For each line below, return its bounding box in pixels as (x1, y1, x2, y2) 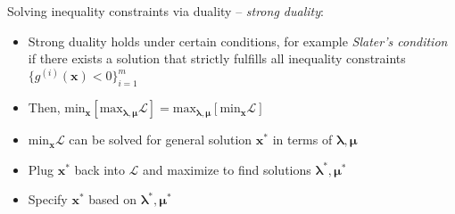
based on (88, 190, 137, 209)
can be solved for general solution (69, 130, 252, 149)
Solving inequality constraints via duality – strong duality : (7, 2, 324, 20)
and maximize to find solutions (143, 160, 311, 178)
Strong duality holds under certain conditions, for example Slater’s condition (28, 31, 448, 50)
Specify (28, 190, 68, 209)
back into (74, 160, 125, 178)
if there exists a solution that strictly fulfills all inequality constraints (28, 49, 406, 68)
